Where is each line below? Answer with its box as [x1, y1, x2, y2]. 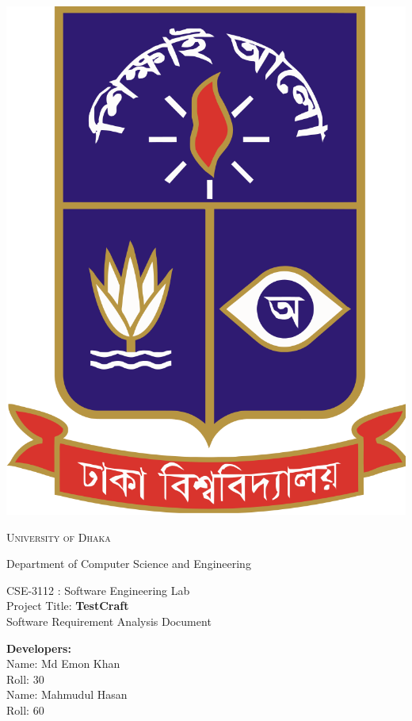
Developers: [6, 639, 71, 656]
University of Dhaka [6, 528, 111, 545]
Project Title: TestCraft [6, 597, 129, 614]
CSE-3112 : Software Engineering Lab [6, 581, 190, 598]
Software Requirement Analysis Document [6, 613, 212, 630]
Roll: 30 [6, 670, 44, 687]
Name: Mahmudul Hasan [6, 686, 128, 703]
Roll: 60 [6, 702, 44, 719]
